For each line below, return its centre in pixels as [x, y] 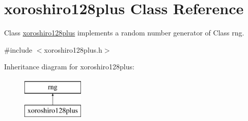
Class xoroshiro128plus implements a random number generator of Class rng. [124, 33]
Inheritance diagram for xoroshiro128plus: [69, 67]
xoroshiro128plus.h [73, 49]
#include [18, 49]
